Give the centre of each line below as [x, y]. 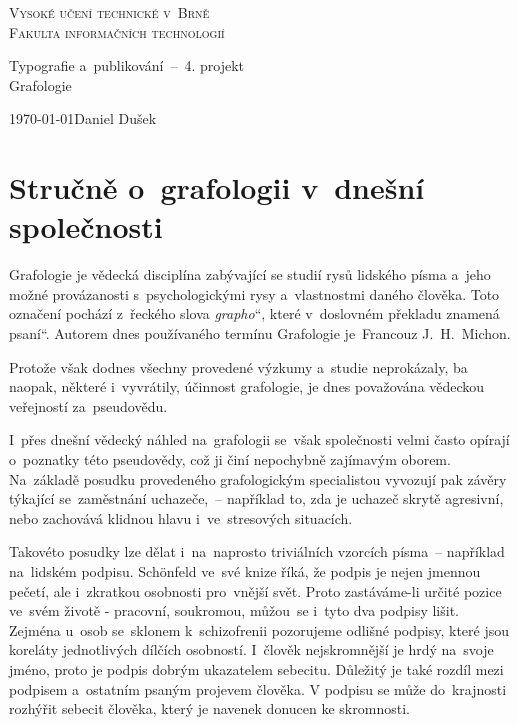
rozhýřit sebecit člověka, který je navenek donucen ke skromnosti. [209, 708]
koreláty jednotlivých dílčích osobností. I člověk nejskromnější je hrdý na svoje [251, 649]
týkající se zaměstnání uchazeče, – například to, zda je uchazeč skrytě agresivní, [256, 498]
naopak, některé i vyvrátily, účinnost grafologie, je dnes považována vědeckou [247, 386]
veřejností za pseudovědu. [88, 405]
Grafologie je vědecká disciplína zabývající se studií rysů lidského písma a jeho [250, 274]
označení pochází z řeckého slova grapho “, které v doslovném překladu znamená [254, 313]
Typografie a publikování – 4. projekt [127, 65]
